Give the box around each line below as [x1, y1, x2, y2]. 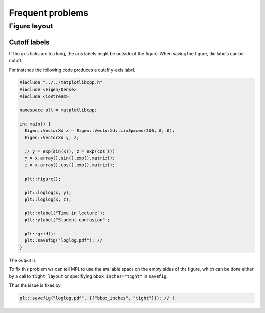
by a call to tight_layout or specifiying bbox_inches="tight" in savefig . [9, 273, 168, 279]
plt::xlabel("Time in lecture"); [25, 210, 105, 216]
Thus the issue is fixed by [9, 282, 61, 288]
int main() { [19, 121, 51, 127]
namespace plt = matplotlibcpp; [19, 107, 98, 113]
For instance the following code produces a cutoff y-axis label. [9, 67, 136, 73]
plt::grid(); [25, 231, 56, 236]
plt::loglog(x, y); [25, 189, 72, 195]
